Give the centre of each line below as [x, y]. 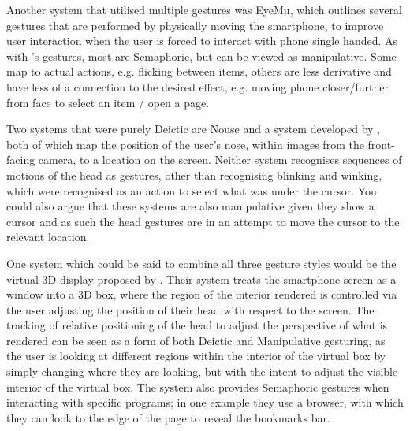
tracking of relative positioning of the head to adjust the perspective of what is [197, 325]
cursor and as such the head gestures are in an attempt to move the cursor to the [203, 221]
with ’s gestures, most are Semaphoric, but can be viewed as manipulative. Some [201, 56]
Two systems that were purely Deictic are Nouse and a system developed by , [193, 129]
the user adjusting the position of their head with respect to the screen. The [190, 309]
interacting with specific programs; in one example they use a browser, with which [205, 402]
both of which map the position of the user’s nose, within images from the [185, 144]
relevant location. [48, 237]
